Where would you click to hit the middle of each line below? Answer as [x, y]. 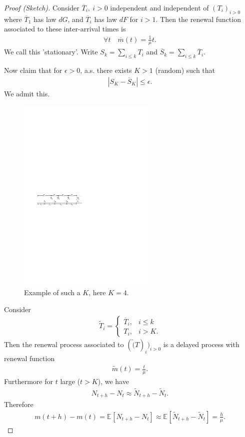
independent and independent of [159, 7]
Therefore [19, 404]
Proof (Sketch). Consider [42, 7]
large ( [70, 381]
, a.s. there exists [106, 70]
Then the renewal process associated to [64, 344]
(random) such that [185, 70]
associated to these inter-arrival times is [65, 29]
